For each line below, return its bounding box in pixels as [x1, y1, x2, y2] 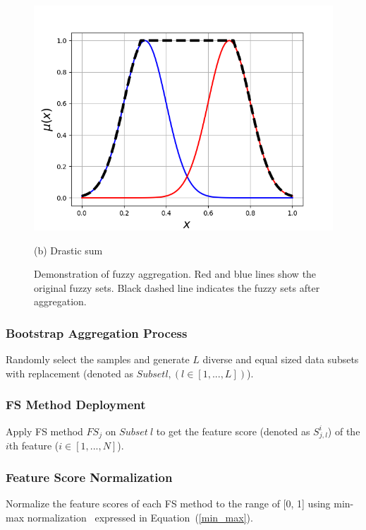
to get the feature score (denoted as [156, 423, 310, 438]
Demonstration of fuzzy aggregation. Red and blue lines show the [34, 266, 317, 281]
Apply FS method [6, 423, 83, 438]
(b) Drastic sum [34, 242, 103, 257]
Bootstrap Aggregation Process [6, 324, 188, 341]
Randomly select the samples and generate [6, 352, 190, 367]
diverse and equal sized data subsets [202, 352, 359, 367]
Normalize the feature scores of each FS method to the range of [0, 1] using [6, 496, 331, 511]
